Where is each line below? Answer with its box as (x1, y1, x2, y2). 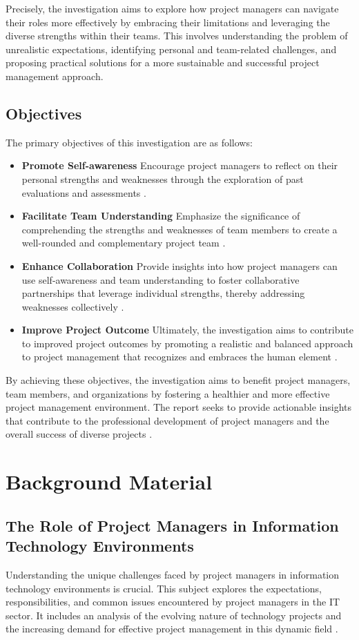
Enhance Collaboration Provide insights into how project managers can (21, 258, 338, 273)
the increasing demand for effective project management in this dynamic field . (6, 621, 338, 636)
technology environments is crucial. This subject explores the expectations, (6, 581, 322, 595)
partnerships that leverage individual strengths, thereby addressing (21, 286, 305, 300)
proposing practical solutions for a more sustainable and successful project (6, 55, 320, 70)
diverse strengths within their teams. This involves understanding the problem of (6, 28, 348, 43)
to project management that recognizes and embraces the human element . (21, 349, 338, 364)
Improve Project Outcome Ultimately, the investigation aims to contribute (21, 322, 353, 337)
